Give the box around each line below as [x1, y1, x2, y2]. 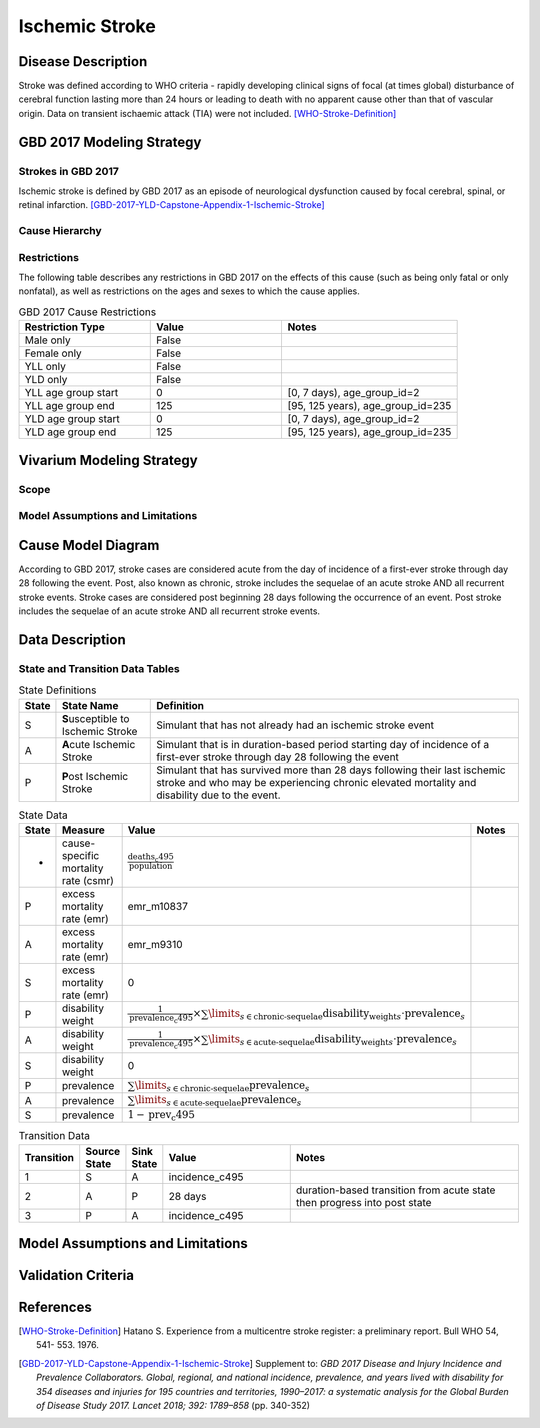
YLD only [24, 373, 68, 387]
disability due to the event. [156, 788, 281, 802]
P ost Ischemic [61, 769, 129, 783]
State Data [18, 808, 69, 822]
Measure [61, 823, 105, 837]
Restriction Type [24, 320, 105, 334]
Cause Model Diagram [18, 536, 160, 554]
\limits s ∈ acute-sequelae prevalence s [134, 1093, 302, 1109]
